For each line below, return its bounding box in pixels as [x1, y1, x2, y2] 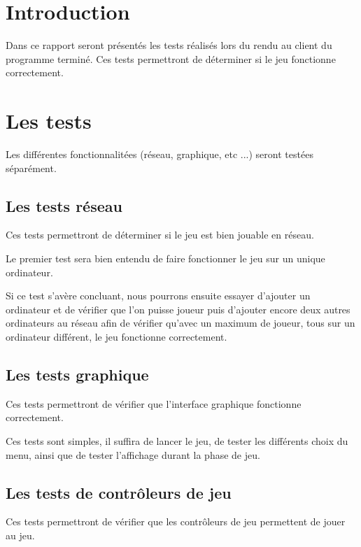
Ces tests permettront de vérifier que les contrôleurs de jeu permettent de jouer [6, 514, 346, 529]
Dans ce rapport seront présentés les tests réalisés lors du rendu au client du [6, 38, 332, 52]
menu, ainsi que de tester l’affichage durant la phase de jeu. [6, 447, 260, 462]
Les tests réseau [6, 194, 122, 216]
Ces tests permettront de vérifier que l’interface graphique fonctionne [6, 396, 302, 411]
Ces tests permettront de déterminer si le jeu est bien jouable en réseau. [6, 227, 314, 242]
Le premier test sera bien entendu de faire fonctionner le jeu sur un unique [6, 251, 325, 266]
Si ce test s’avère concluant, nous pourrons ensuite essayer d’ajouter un [6, 288, 311, 303]
